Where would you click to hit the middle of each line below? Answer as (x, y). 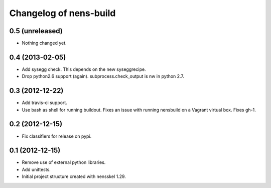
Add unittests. (36, 169)
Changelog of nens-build (62, 13)
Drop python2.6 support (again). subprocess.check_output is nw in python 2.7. (103, 76)
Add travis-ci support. (44, 103)
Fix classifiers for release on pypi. (57, 136)
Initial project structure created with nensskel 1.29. (74, 176)
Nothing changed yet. (44, 43)
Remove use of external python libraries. (64, 162)
